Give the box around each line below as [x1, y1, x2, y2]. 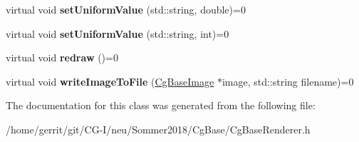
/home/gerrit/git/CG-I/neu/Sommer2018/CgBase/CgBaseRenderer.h [6, 121, 311, 136]
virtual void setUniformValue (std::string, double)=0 [6, 2, 246, 16]
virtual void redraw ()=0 [6, 50, 118, 65]
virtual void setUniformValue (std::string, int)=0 [6, 26, 229, 41]
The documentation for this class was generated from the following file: [6, 98, 316, 113]
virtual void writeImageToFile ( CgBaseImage [6, 73, 214, 88]
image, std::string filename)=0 [222, 73, 354, 88]
